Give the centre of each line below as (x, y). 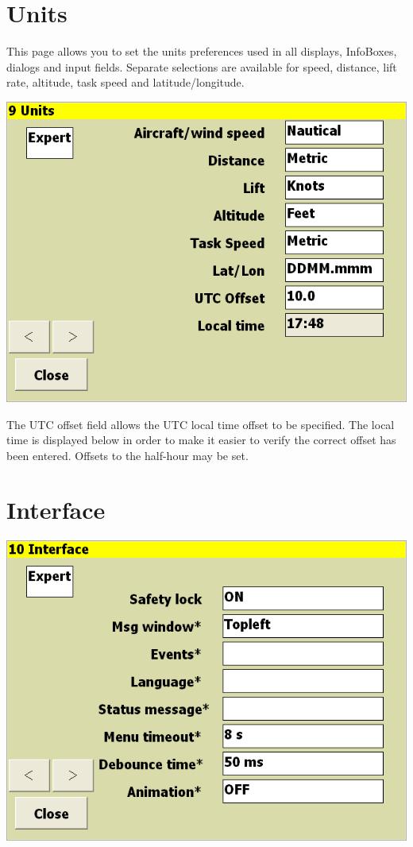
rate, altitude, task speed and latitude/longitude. (125, 82)
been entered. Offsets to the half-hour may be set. (127, 455)
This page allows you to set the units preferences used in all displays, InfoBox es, (202, 51)
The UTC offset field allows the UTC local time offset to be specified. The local (201, 424)
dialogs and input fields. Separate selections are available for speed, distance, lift (202, 66)
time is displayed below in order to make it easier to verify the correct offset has (201, 440)
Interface (56, 510)
